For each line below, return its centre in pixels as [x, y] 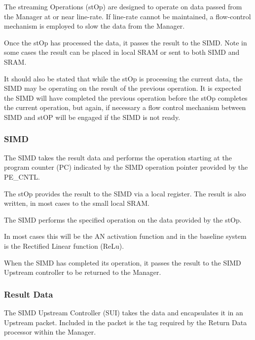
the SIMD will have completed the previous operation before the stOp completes [126, 97]
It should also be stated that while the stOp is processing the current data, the [123, 78]
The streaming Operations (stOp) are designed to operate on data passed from [123, 6]
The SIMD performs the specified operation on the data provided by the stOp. [123, 219]
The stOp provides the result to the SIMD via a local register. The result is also [125, 193]
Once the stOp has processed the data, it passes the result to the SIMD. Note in [126, 42]
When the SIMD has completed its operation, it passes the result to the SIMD [123, 262]
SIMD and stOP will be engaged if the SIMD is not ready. [92, 117]
